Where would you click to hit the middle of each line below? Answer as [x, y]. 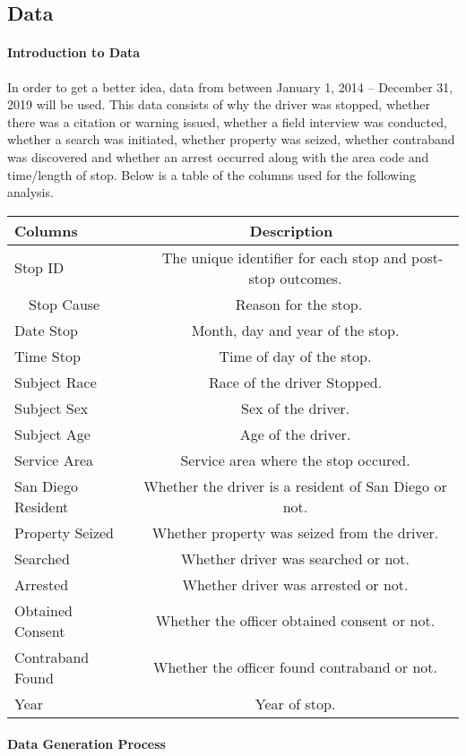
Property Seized [64, 532]
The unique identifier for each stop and [284, 257]
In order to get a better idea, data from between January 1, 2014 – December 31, [230, 86]
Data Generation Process [86, 744]
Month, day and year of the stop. [295, 330]
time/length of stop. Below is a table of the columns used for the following [211, 174]
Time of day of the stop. [295, 356]
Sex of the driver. [295, 408]
